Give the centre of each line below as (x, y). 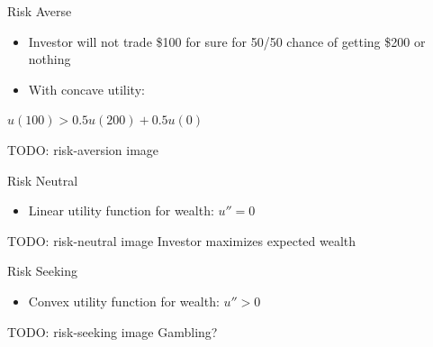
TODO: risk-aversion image (83, 149)
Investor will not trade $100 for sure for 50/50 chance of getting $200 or (227, 41)
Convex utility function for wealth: (124, 301)
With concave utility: (86, 89)
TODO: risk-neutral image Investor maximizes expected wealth (182, 240)
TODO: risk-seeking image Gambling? (113, 331)
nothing (50, 59)
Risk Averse (40, 11)
